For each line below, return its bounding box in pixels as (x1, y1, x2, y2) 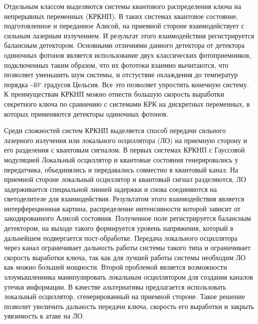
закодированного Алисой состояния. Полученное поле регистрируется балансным (4, 213, 251, 223)
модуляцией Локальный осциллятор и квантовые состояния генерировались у (4, 154, 239, 164)
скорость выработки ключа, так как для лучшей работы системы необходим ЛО (4, 252, 246, 262)
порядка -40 (4, 79, 40, 89)
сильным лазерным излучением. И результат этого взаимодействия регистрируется (4, 30, 255, 40)
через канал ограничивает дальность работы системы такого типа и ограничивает (4, 242, 251, 253)
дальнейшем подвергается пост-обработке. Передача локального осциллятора (4, 232, 238, 243)
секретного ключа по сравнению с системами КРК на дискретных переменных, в (4, 98, 250, 109)
